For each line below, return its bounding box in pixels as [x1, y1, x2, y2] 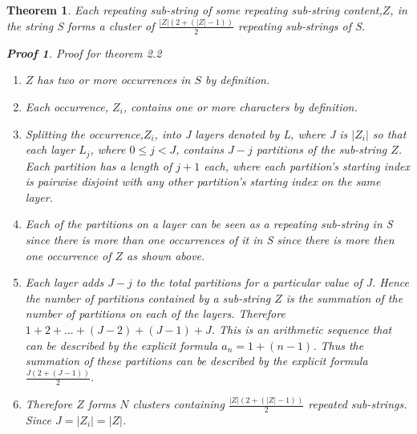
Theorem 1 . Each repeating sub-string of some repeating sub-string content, [6, 2, 383, 18]
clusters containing [132, 396, 225, 412]
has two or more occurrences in [37, 71, 191, 88]
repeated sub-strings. [308, 396, 407, 412]
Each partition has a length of [25, 157, 172, 174]
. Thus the [313, 336, 364, 353]
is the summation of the [285, 289, 403, 306]
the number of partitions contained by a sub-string [25, 289, 271, 306]
